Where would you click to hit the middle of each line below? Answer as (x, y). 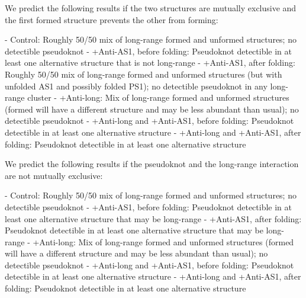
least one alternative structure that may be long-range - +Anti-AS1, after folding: (153, 218)
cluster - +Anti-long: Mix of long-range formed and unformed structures (158, 97)
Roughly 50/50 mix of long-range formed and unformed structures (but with (144, 74)
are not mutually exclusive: (54, 175)
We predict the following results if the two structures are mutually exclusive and (151, 8)
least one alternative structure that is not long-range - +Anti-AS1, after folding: (150, 63)
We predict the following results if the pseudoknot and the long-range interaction (152, 164)
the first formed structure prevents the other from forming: (112, 19)
